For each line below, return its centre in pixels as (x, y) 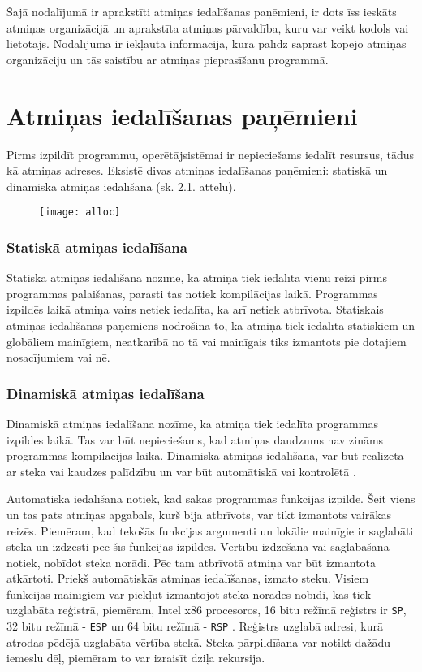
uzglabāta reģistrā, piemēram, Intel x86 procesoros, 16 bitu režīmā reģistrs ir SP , (207, 610)
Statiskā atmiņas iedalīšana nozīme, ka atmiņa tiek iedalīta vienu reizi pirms (197, 277)
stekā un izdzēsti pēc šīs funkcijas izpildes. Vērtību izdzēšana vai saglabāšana (198, 546)
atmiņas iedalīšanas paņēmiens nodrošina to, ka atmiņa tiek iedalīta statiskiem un (211, 325)
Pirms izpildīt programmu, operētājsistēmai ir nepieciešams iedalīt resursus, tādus (211, 154)
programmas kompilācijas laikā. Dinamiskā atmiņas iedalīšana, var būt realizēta (205, 455)
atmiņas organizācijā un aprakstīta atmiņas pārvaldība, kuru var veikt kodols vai (208, 27)
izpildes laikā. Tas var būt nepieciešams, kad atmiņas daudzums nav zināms (195, 439)
